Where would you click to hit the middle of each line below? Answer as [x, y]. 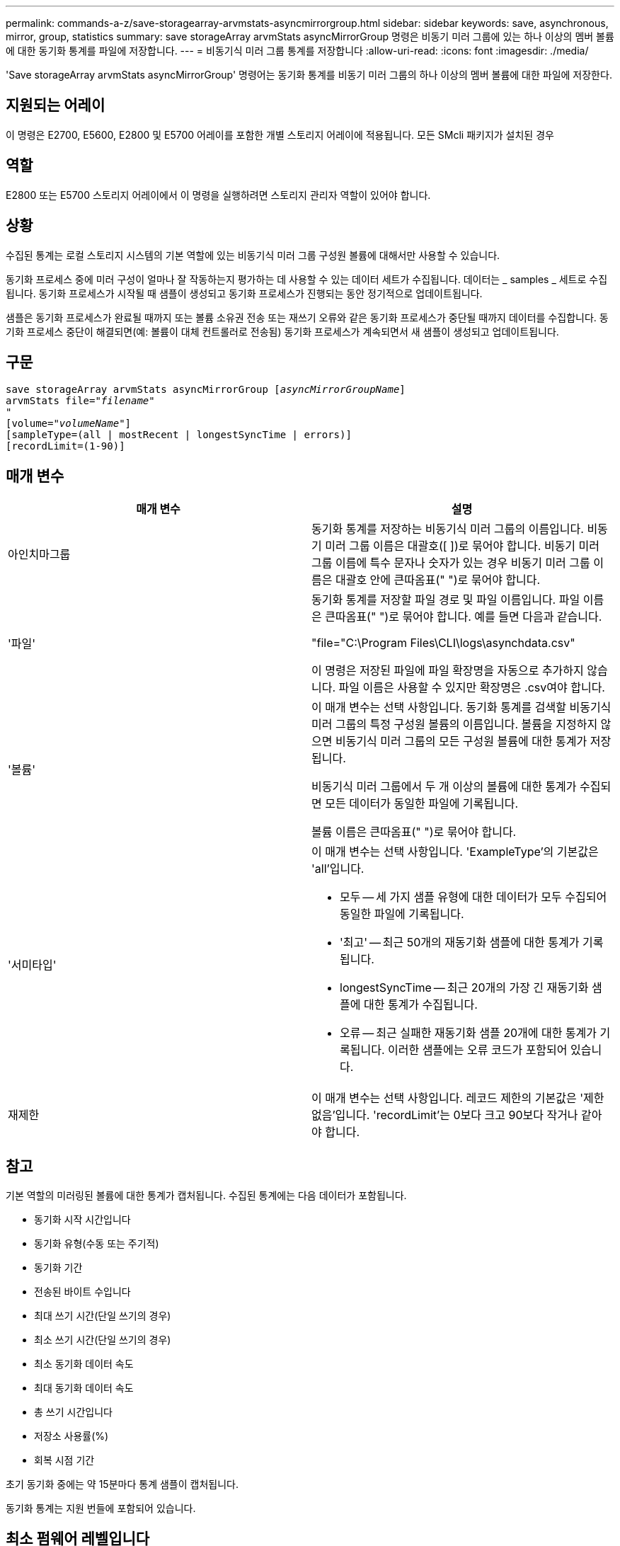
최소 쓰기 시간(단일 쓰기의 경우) [103, 1340]
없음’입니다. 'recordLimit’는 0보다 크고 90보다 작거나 [445, 1115]
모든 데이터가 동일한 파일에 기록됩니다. [422, 804]
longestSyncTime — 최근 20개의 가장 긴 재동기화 [464, 988]
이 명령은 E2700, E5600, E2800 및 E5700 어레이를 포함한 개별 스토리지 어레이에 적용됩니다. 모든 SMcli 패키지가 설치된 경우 [280, 134]
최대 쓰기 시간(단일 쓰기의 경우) [103, 1316]
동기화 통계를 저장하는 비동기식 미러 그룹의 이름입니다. [448, 529]
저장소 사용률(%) [71, 1436]
